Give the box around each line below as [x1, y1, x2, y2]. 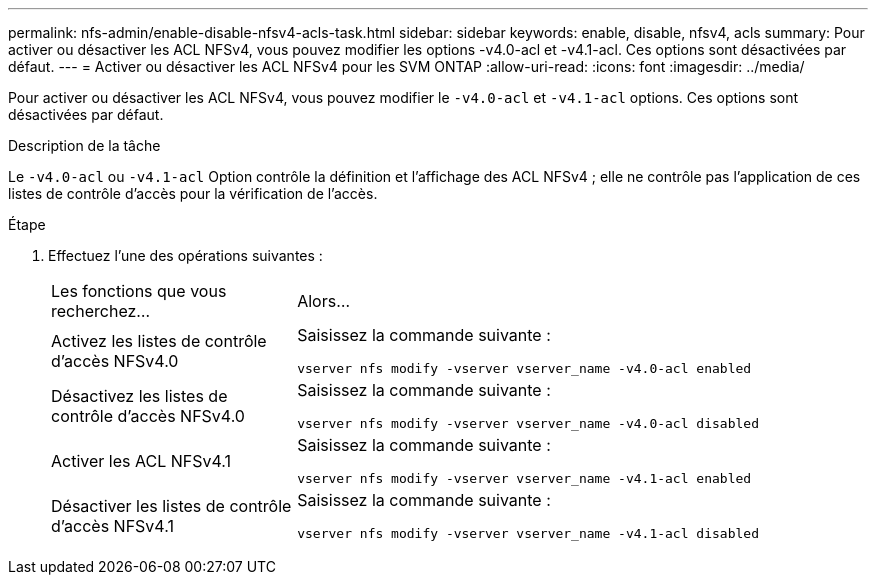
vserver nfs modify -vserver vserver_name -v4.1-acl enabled [297, 471, 752, 486]
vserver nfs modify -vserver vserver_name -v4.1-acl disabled [297, 526, 759, 541]
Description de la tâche [8, 137, 161, 154]
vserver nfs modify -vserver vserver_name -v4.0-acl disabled [297, 416, 759, 431]
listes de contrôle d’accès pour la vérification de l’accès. [8, 185, 378, 202]
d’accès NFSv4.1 [51, 515, 174, 536]
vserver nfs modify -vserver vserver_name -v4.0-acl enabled [297, 361, 752, 376]
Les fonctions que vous [51, 281, 227, 301]
